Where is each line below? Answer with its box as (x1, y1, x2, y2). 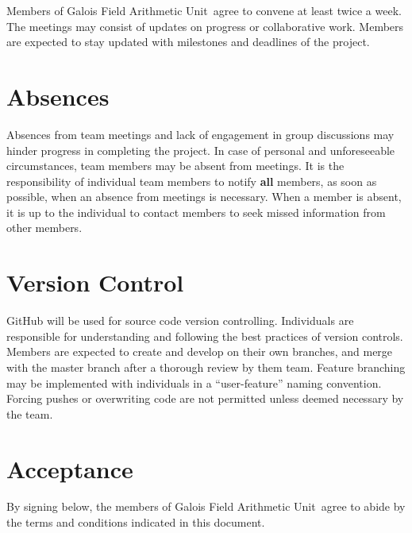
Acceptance (6, 452, 133, 485)
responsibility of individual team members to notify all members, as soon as (6, 172, 377, 189)
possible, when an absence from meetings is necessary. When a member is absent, (6, 188, 402, 205)
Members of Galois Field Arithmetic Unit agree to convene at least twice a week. (6, 2, 402, 18)
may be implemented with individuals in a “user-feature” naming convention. (6, 374, 382, 391)
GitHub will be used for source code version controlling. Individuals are (6, 312, 354, 329)
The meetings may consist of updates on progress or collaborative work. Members (6, 17, 404, 34)
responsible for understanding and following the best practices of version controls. (6, 327, 403, 344)
